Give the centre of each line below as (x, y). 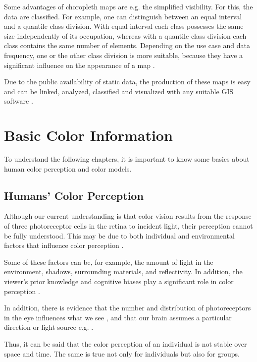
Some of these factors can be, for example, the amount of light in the (109, 262)
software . (19, 101)
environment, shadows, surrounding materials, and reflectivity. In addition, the (123, 271)
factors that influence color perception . (64, 245)
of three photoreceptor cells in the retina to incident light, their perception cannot (128, 226)
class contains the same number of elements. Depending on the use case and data (127, 45)
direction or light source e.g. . (49, 327)
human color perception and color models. (68, 168)
